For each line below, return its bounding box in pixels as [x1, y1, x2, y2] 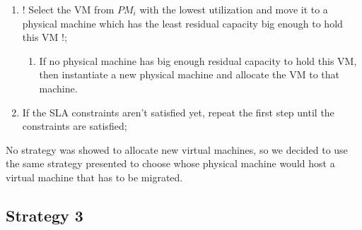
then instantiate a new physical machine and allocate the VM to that [39, 67, 340, 82]
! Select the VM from [22, 2, 115, 16]
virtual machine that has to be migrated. [6, 169, 183, 184]
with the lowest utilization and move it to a [139, 2, 328, 16]
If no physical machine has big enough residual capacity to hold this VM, [39, 53, 357, 68]
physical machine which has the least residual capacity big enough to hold [22, 16, 343, 30]
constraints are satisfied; [22, 119, 127, 133]
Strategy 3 [6, 204, 83, 226]
